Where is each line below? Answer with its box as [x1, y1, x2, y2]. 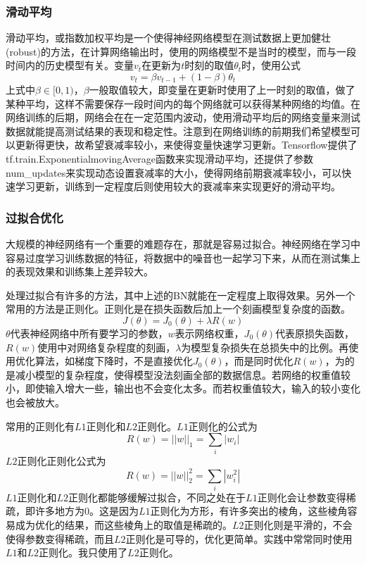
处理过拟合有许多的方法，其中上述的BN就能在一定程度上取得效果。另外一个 [6, 287, 355, 302]
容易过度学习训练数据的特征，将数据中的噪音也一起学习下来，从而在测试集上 [6, 250, 360, 265]
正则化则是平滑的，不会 [244, 518, 353, 532]
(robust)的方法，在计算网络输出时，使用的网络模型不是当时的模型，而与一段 [6, 44, 356, 58]
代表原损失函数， [275, 325, 355, 340]
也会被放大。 [6, 394, 65, 409]
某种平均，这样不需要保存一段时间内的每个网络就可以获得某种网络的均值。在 [6, 96, 360, 111]
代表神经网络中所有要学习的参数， [10, 325, 168, 340]
